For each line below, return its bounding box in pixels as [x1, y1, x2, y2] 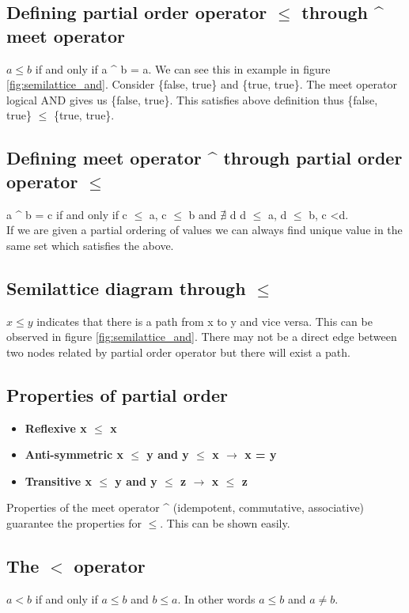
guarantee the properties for [6, 514, 142, 531]
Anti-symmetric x [25, 446, 123, 463]
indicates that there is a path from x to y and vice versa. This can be [36, 312, 373, 329]
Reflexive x [25, 419, 87, 436]
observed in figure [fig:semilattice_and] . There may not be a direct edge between [6, 328, 397, 345]
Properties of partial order [6, 382, 229, 407]
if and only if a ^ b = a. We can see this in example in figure [35, 60, 331, 77]
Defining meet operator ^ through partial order [6, 146, 403, 170]
